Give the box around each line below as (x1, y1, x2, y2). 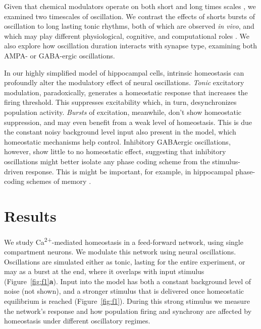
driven (4, 166, 24, 176)
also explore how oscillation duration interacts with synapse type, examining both (4, 40, 257, 51)
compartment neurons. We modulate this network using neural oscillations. (4, 246, 236, 257)
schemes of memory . (26, 176, 91, 186)
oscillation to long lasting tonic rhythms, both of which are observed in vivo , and (4, 21, 254, 31)
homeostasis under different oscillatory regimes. (4, 315, 150, 326)
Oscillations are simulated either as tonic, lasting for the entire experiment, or (4, 256, 245, 267)
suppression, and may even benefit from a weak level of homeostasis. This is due (4, 116, 252, 127)
